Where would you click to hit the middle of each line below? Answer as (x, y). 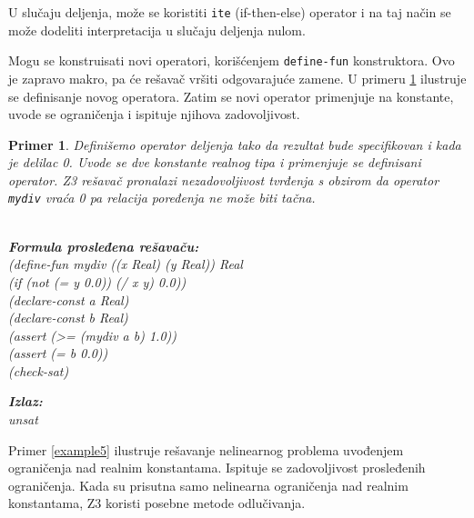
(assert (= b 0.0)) (58, 353)
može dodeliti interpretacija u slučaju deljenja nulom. (157, 30)
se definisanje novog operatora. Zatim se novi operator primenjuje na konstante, (231, 96)
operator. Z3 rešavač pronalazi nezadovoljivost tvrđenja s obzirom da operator (224, 179)
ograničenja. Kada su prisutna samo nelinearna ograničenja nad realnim (208, 485)
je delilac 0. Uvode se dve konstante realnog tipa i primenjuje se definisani (215, 162)
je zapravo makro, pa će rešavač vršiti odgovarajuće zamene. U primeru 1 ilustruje (237, 78)
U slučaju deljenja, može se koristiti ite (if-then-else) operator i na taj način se (230, 12)
